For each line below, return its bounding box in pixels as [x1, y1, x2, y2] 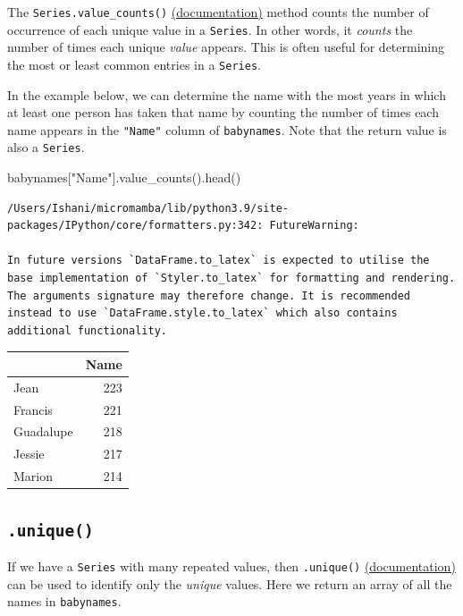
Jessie [13, 444, 45, 463]
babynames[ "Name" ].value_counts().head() [7, 168, 241, 187]
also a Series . [7, 138, 85, 156]
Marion [13, 467, 54, 485]
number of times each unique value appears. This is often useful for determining [7, 38, 445, 56]
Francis [13, 400, 53, 418]
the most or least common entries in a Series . [7, 55, 261, 73]
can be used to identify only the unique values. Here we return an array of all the [7, 574, 452, 593]
